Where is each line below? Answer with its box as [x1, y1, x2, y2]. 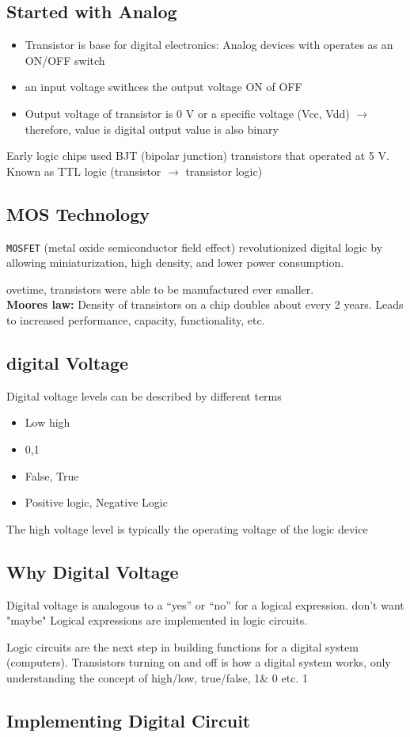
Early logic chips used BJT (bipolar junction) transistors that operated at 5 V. [6, 147, 389, 164]
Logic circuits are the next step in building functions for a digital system [6, 638, 359, 655]
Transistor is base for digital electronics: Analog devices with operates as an [25, 36, 393, 53]
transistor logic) [185, 162, 263, 179]
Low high [25, 414, 70, 431]
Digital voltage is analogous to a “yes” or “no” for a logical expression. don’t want [6, 596, 404, 613]
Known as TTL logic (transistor [6, 162, 161, 179]
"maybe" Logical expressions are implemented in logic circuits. [6, 612, 308, 629]
